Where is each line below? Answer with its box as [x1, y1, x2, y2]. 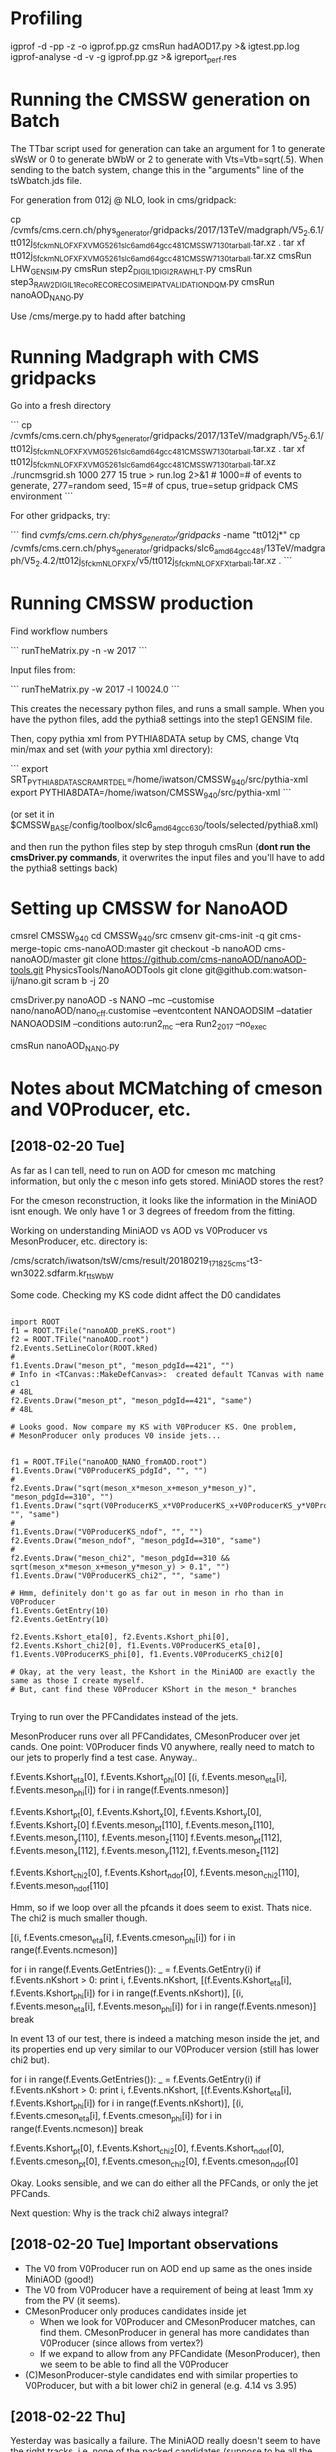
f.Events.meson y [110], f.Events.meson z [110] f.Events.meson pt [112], [10, 1832, 283, 1846]
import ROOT [10, 1317, 60, 1327]
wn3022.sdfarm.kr [10, 1267, 87, 1279]
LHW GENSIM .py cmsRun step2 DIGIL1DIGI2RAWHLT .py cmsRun [10, 263, 253, 277]
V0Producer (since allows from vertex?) [39, 2337, 204, 2349]
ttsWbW [86, 1272, 114, 1282]
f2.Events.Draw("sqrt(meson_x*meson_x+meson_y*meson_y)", [10, 1483, 257, 1494]
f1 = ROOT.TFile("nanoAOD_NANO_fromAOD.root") [10, 1457, 208, 1467]
